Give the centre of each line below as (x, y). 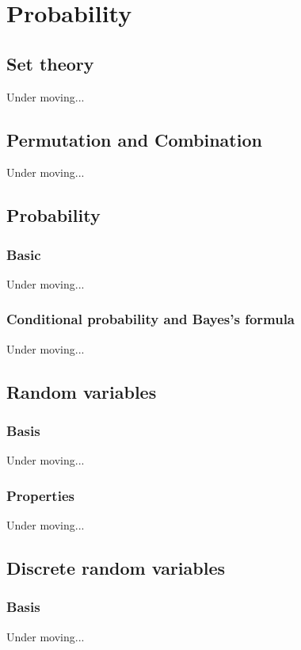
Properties (40, 495)
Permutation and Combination (134, 139)
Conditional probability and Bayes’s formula (151, 319)
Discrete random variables (116, 568)
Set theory (50, 63)
